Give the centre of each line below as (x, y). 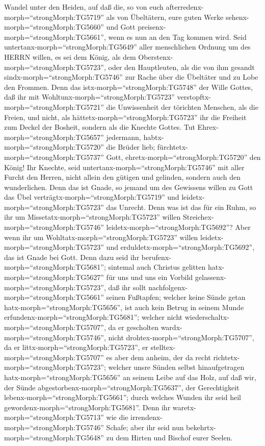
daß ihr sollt (127, 287)
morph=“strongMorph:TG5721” (54, 107)
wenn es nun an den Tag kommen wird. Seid (177, 37)
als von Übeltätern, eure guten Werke (165, 17)
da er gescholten (133, 327)
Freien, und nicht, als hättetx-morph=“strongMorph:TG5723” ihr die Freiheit (125, 117)
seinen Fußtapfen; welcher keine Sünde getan (176, 297)
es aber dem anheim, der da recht (158, 357)
